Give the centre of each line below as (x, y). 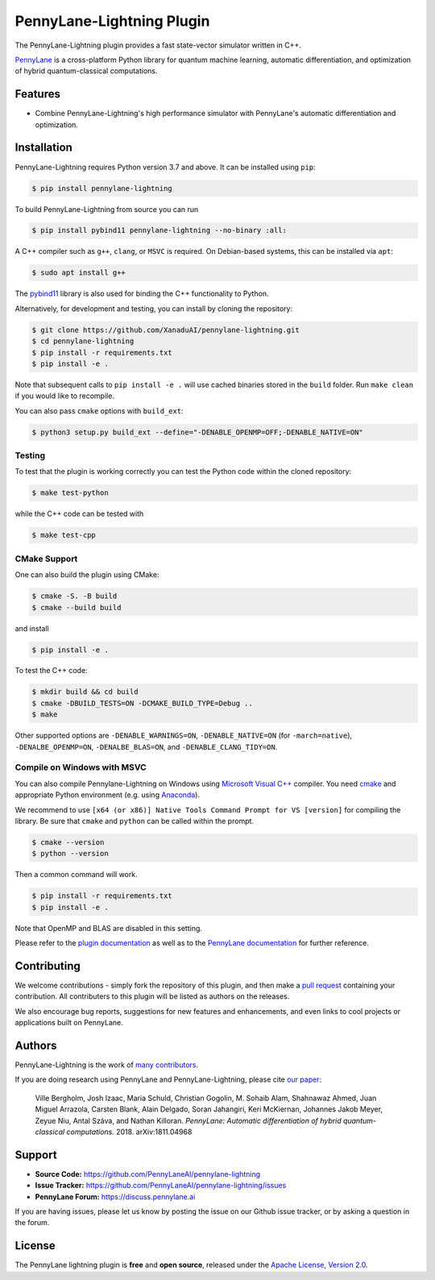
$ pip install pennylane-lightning (102, 188)
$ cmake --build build (77, 607)
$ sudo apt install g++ (79, 273)
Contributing (48, 966)
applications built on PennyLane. (69, 1023)
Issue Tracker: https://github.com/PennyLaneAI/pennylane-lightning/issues (161, 1186)
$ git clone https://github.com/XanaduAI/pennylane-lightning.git (166, 330)
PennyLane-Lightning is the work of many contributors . (107, 1065)
